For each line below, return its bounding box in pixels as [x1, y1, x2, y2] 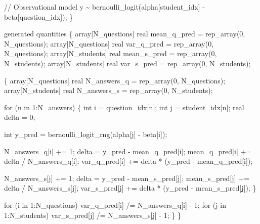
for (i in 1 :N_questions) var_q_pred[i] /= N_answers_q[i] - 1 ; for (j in [4, 199, 226, 210]
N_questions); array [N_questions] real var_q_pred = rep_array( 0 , [4, 38, 214, 49]
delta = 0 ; [4, 112, 35, 122]
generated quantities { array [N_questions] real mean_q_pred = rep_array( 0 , [4, 28, 245, 39]
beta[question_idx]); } [4, 11, 73, 22]
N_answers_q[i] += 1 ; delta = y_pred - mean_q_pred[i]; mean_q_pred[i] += [4, 146, 252, 156]
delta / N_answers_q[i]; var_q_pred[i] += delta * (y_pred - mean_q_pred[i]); [4, 156, 253, 166]
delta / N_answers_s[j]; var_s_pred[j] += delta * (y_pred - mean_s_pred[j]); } [4, 183, 256, 193]
